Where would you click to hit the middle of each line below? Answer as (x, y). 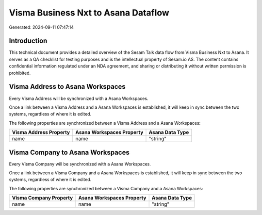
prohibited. (20, 73)
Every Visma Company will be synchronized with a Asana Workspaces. (80, 164)
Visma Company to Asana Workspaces (69, 152)
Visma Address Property (41, 132)
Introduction (28, 41)
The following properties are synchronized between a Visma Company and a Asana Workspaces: (106, 188)
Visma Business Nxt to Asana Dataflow (89, 13)
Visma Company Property (42, 198)
